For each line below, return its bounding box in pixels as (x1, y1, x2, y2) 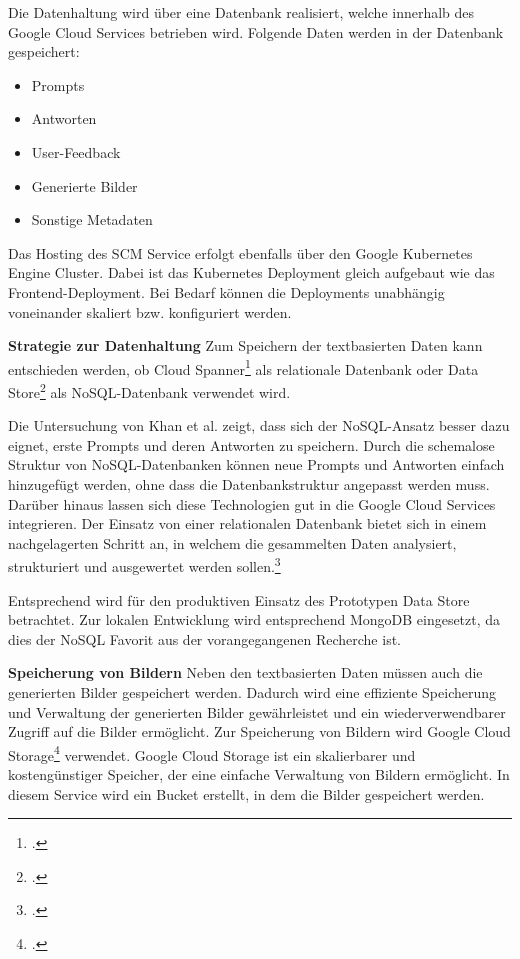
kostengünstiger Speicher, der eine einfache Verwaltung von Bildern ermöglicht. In (8, 764, 510, 785)
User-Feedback (31, 141, 121, 162)
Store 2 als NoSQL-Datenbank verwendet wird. (8, 378, 291, 402)
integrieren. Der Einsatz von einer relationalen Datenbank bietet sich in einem (8, 513, 487, 534)
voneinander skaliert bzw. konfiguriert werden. (8, 301, 292, 322)
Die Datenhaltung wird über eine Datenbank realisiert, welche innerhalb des (8, 2, 475, 22)
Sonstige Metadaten (31, 209, 153, 230)
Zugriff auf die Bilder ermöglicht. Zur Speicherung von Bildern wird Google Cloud (8, 721, 511, 742)
